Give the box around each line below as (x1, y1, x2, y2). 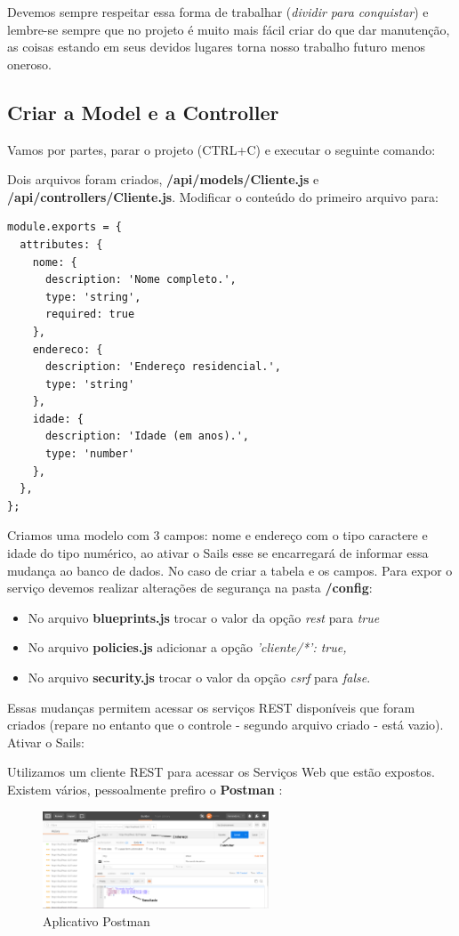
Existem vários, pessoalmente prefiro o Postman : (7, 779, 283, 798)
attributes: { (20, 238, 103, 251)
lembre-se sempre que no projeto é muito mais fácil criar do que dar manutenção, (7, 20, 450, 38)
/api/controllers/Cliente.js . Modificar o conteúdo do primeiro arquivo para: (7, 187, 439, 206)
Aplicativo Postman (43, 911, 150, 930)
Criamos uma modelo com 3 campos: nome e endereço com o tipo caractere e (7, 526, 428, 545)
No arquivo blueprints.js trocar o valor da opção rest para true (28, 608, 380, 626)
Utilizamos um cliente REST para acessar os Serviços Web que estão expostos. (7, 763, 435, 781)
